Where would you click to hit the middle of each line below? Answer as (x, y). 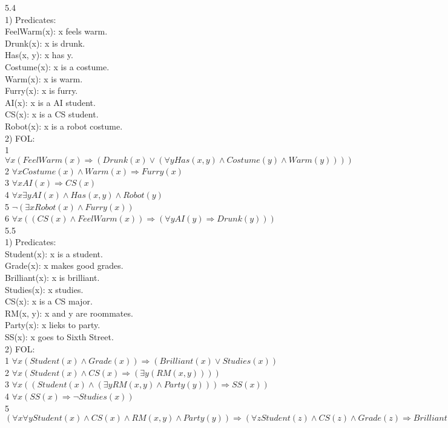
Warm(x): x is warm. (44, 78)
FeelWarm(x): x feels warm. (56, 31)
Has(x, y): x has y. (39, 55)
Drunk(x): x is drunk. (45, 43)
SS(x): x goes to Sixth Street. (59, 337)
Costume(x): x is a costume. (57, 66)
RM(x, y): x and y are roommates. (69, 313)
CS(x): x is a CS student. (52, 114)
